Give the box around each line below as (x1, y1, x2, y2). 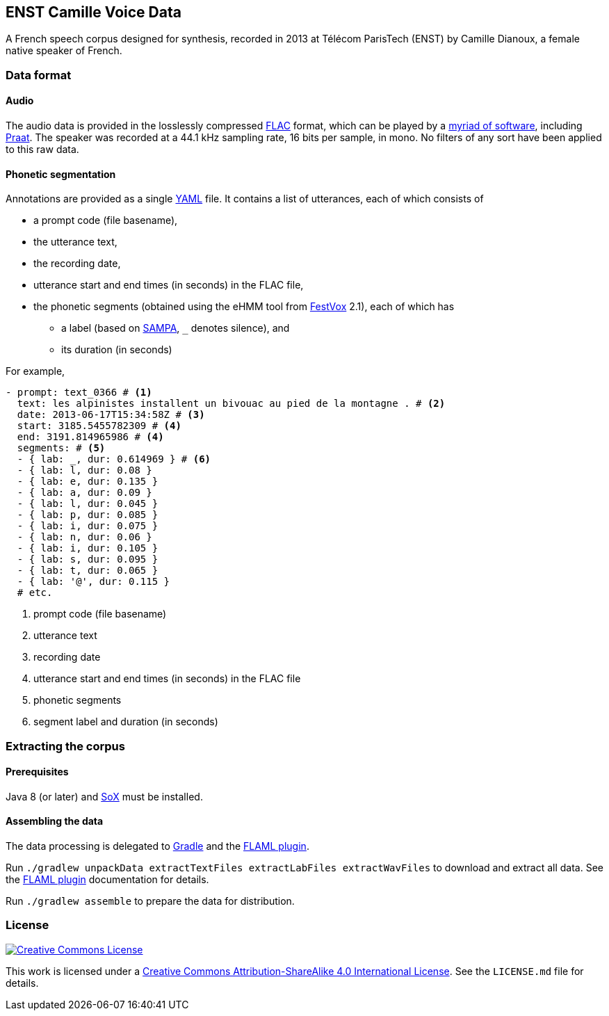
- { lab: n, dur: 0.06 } (17, 531, 152, 543)
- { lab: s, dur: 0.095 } (17, 554, 159, 565)
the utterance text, (33, 236, 117, 248)
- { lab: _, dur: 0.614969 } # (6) (17, 453, 211, 465)
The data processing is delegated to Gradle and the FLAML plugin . (6, 840, 309, 853)
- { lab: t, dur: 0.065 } (17, 565, 159, 576)
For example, (6, 365, 65, 378)
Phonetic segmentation (6, 168, 116, 180)
